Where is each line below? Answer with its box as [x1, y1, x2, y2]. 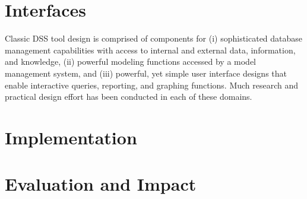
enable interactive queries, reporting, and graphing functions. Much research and [5, 78, 299, 91]
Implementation [5, 125, 137, 149]
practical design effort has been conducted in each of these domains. [5, 90, 252, 103]
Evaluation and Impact [5, 172, 197, 196]
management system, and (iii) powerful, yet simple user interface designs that [5, 67, 287, 79]
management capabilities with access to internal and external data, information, [5, 43, 296, 56]
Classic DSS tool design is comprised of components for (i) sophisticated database [5, 32, 303, 45]
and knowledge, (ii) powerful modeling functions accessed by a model [5, 55, 256, 68]
